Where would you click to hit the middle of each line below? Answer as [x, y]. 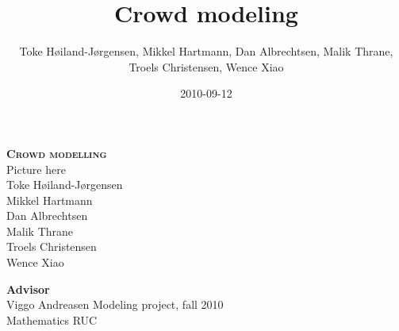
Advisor [28, 289]
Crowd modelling [57, 153]
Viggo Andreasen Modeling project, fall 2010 [115, 304]
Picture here [36, 169]
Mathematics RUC [52, 319]
